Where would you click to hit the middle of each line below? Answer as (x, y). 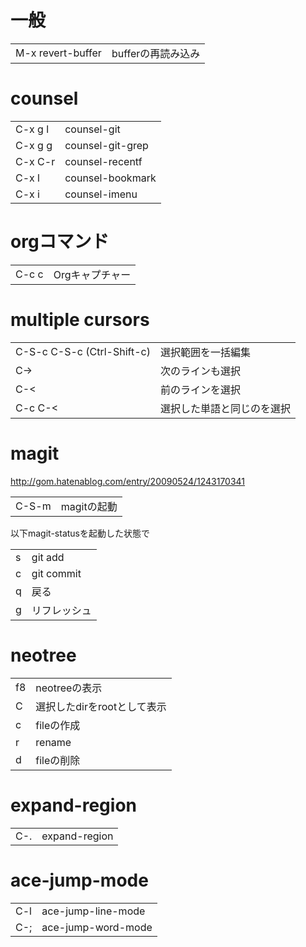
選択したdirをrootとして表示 (101, 706)
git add (48, 557)
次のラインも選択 (200, 371)
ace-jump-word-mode (97, 927)
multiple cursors (80, 320)
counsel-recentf (103, 161)
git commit (56, 573)
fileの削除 (58, 760)
